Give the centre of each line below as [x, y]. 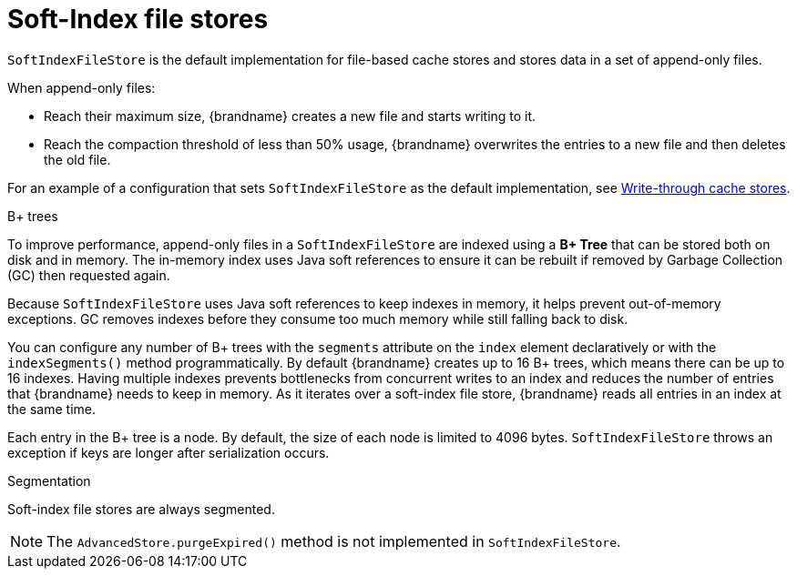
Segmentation [49, 480]
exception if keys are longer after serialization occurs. [169, 452]
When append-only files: [82, 87]
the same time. [52, 409]
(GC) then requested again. [89, 275]
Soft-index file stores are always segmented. [141, 509]
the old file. [77, 159]
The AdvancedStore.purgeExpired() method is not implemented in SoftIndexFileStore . [334, 541]
